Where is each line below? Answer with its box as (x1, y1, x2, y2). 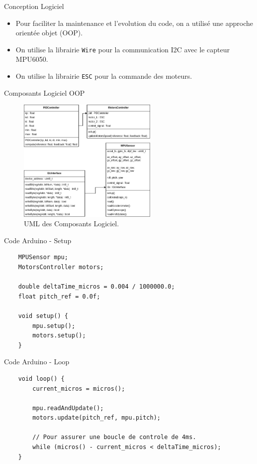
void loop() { (18, 375, 65, 382)
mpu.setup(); (32, 322, 76, 329)
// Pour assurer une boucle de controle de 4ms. (32, 434, 196, 441)
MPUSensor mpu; (18, 254, 68, 261)
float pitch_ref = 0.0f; (18, 293, 100, 300)
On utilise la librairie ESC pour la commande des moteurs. (15, 71, 192, 81)
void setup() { (18, 312, 68, 319)
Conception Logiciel (4, 1, 64, 11)
